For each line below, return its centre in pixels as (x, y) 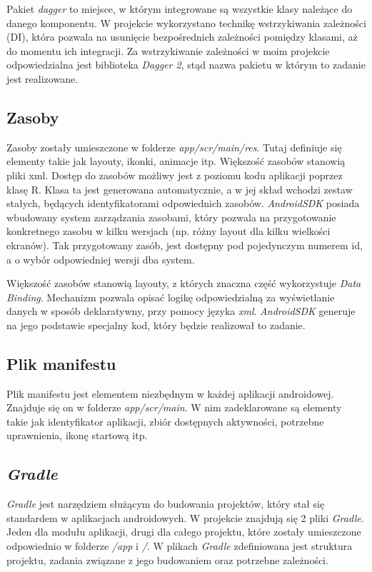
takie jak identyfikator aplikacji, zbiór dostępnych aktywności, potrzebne (165, 421)
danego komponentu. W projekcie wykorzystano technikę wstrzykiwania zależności (186, 22)
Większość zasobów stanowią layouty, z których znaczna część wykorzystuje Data (184, 283)
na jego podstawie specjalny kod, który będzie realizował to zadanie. (156, 325)
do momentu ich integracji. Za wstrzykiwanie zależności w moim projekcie (168, 50)
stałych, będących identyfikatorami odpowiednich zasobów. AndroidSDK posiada (183, 203)
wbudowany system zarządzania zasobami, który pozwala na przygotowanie (171, 217)
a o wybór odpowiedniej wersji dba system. (101, 259)
